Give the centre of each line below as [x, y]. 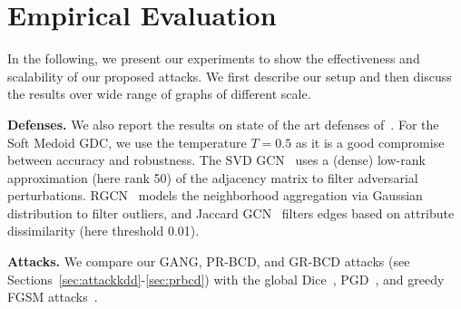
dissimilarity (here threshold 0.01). [103, 231]
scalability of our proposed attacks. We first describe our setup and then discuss [230, 76]
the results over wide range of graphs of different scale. [159, 94]
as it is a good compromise [370, 142]
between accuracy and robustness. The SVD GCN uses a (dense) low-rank [216, 160]
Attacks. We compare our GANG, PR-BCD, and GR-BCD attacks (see [209, 261]
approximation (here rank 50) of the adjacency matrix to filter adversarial [213, 177]
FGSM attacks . [53, 297]
